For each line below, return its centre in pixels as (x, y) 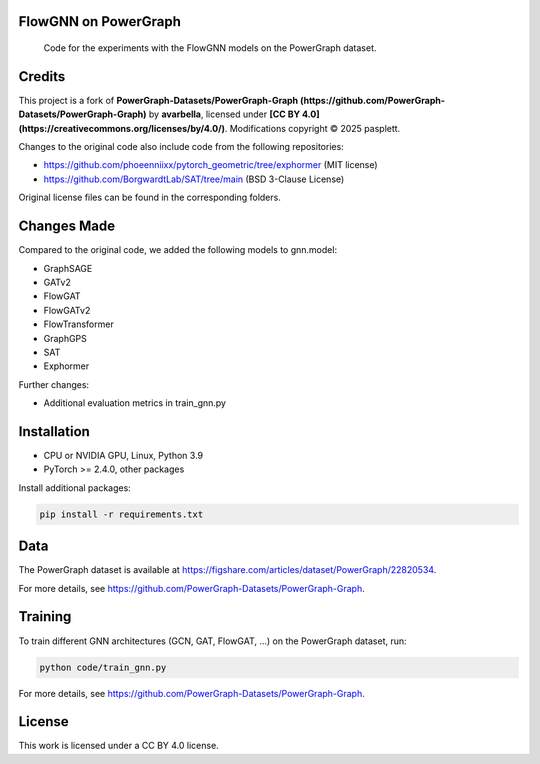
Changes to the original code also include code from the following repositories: (181, 147)
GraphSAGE (68, 268)
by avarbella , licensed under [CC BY (224, 114)
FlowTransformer (78, 324)
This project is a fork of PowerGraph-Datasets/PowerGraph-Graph (158, 100)
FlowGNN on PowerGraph (100, 21)
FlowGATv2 (67, 310)
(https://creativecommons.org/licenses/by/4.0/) (121, 128)
